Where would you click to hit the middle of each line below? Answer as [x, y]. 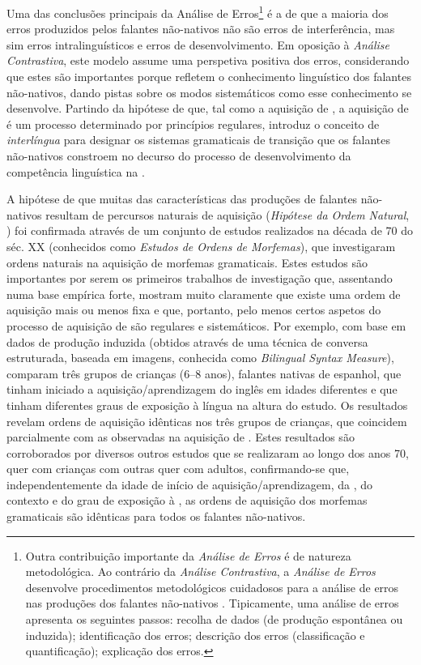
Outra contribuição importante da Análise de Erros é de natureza [188, 555]
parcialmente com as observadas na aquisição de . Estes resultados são [181, 437]
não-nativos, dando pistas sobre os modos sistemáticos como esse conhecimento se [209, 92]
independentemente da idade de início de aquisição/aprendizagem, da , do [190, 484]
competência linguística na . [76, 171]
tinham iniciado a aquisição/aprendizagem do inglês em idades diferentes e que [202, 389]
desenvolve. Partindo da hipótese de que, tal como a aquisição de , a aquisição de [208, 108]
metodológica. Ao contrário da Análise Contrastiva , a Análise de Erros [200, 571]
